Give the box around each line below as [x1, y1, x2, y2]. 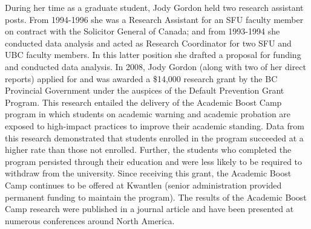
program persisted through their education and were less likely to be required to [5, 155, 303, 167]
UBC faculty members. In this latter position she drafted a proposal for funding [5, 48, 301, 61]
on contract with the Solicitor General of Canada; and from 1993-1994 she [5, 25, 280, 37]
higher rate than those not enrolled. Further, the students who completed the [5, 143, 292, 156]
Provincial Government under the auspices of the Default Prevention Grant [5, 84, 284, 97]
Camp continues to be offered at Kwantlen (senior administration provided [5, 178, 282, 191]
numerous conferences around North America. [5, 214, 175, 227]
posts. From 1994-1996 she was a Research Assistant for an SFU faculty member [5, 13, 304, 25]
